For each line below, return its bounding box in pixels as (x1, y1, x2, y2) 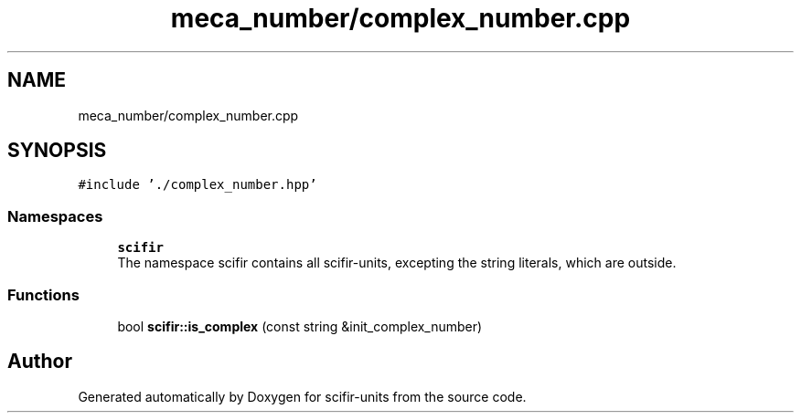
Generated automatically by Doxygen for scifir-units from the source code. (78, 388, 527, 404)
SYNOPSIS (7, 139, 107, 163)
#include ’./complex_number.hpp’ (78, 177, 317, 193)
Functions (7, 285, 80, 304)
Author (7, 350, 72, 373)
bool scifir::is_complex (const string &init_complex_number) (117, 318, 483, 334)
